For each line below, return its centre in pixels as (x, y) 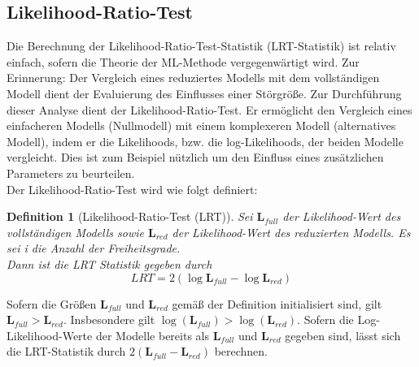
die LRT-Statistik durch (66, 351)
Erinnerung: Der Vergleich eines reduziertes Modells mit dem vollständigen (193, 78)
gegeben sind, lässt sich (343, 335)
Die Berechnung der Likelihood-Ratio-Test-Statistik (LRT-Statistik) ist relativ (201, 46)
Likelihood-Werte (50, 335)
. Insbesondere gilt (109, 320)
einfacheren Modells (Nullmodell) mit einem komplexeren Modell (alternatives (201, 125)
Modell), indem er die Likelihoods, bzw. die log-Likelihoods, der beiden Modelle (205, 141)
